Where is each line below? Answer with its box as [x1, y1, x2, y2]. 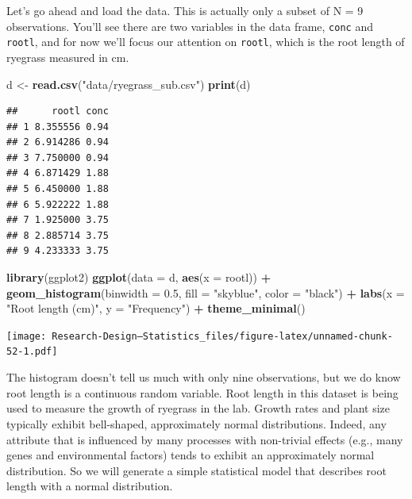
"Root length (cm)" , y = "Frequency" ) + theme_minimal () [6, 300, 306, 317]
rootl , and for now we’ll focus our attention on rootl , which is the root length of [6, 33, 405, 50]
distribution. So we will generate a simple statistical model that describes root [6, 462, 387, 478]
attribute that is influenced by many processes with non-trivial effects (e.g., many [6, 431, 403, 447]
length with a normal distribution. [6, 478, 173, 494]
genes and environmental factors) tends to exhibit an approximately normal [6, 447, 375, 463]
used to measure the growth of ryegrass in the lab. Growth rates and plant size [6, 400, 390, 416]
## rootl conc [6, 106, 109, 117]
